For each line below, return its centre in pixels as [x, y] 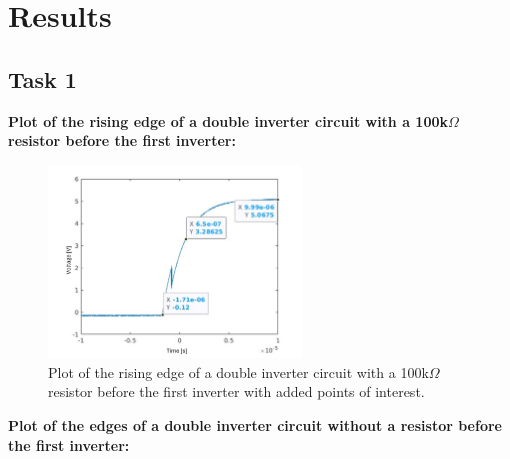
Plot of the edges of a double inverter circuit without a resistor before [255, 425]
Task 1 [42, 78]
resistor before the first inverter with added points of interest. [236, 391]
